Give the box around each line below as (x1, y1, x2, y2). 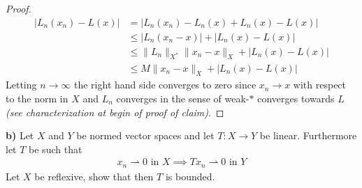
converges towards (257, 91, 335, 105)
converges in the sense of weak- (116, 91, 249, 105)
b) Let (6, 128, 34, 143)
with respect (293, 77, 347, 92)
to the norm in (6, 91, 68, 105)
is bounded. (165, 169, 215, 183)
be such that (29, 141, 82, 156)
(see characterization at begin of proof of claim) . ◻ (6, 104, 224, 119)
